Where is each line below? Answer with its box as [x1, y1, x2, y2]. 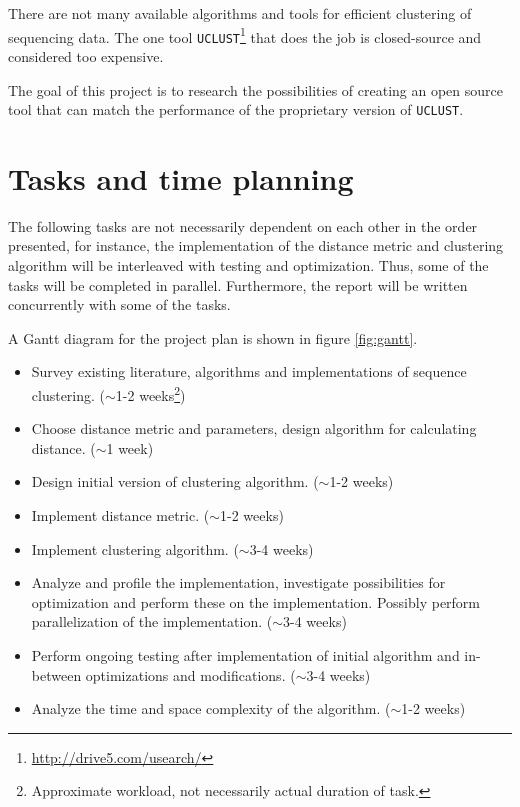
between [31, 664, 82, 685]
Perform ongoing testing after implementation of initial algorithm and [31, 645, 460, 666]
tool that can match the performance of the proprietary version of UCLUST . [8, 99, 464, 120]
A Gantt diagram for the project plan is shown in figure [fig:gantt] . [8, 327, 418, 348]
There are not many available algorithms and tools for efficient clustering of [8, 3, 472, 23]
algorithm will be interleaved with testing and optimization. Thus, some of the [8, 255, 489, 276]
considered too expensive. [8, 45, 164, 66]
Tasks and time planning [8, 157, 354, 198]
